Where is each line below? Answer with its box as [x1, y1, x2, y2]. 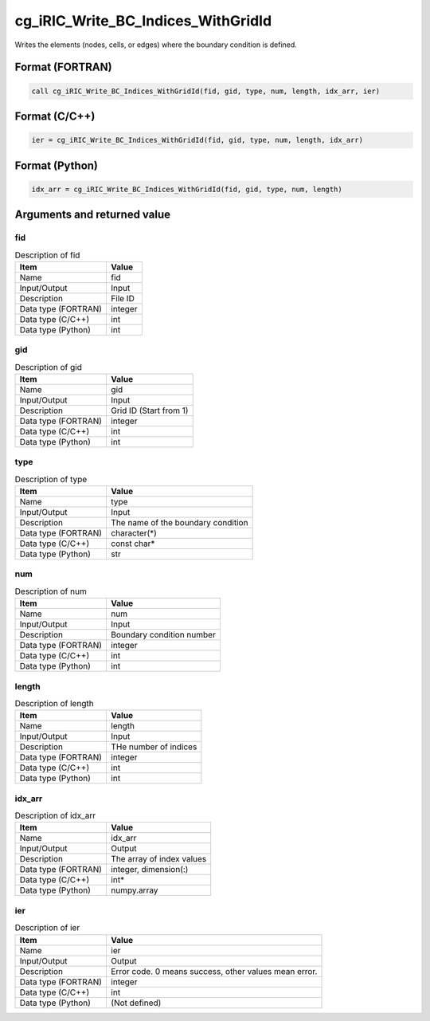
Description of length [14, 698, 95, 709]
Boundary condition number [111, 630, 217, 641]
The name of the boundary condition [111, 517, 248, 528]
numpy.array [111, 885, 158, 896]
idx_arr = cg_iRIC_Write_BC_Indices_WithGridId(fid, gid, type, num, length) [31, 184, 342, 194]
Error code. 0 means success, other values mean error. [111, 965, 318, 976]
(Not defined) [111, 997, 162, 1008]
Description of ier [14, 922, 80, 933]
